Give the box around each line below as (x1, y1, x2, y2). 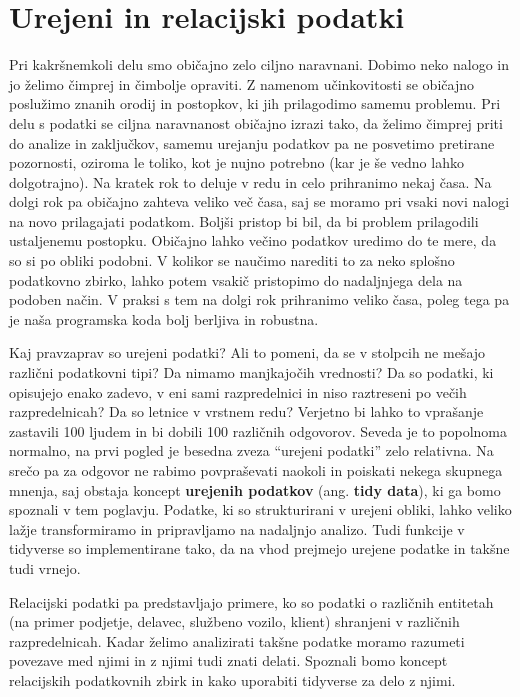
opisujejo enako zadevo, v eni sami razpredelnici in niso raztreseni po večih (9, 381, 467, 402)
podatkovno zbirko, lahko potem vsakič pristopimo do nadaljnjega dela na (9, 269, 463, 290)
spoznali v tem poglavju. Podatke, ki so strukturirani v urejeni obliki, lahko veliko (9, 499, 512, 520)
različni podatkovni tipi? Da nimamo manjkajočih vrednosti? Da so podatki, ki (9, 362, 494, 383)
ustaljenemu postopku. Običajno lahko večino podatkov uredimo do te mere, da (9, 230, 497, 251)
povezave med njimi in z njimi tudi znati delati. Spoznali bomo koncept (9, 650, 448, 671)
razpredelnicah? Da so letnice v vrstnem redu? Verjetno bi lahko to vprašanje (9, 401, 484, 422)
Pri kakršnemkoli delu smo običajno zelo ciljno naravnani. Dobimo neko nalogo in (9, 54, 510, 75)
